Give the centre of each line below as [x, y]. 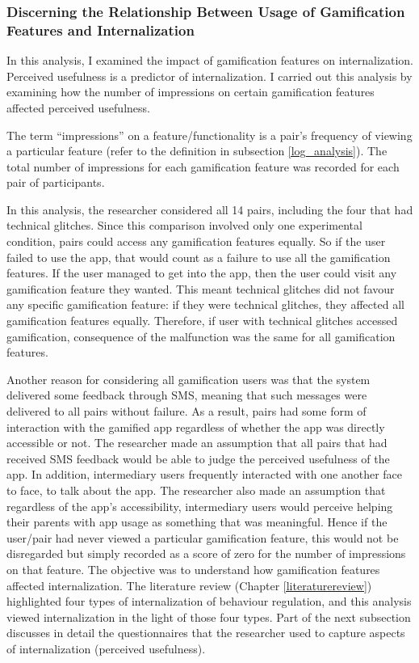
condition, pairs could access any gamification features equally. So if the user [196, 241]
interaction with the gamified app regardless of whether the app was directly [196, 427]
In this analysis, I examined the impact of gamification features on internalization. [210, 60]
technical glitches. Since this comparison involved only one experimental [184, 225]
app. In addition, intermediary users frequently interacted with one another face [205, 474]
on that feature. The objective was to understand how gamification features [193, 569]
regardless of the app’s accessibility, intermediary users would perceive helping [200, 506]
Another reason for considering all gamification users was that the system [189, 379]
